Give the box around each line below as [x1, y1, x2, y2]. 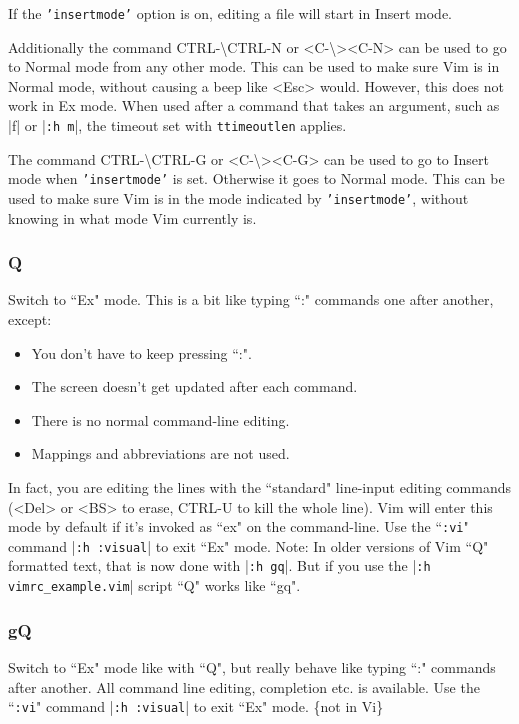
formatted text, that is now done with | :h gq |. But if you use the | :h [8, 555, 431, 576]
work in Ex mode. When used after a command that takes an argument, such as [8, 95, 500, 116]
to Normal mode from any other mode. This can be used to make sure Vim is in [8, 56, 500, 77]
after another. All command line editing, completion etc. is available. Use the [8, 676, 480, 697]
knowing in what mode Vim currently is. [8, 207, 257, 228]
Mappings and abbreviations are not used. [31, 443, 290, 464]
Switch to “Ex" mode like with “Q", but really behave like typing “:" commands [8, 657, 496, 677]
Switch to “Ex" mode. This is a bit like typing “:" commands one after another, [8, 289, 494, 310]
